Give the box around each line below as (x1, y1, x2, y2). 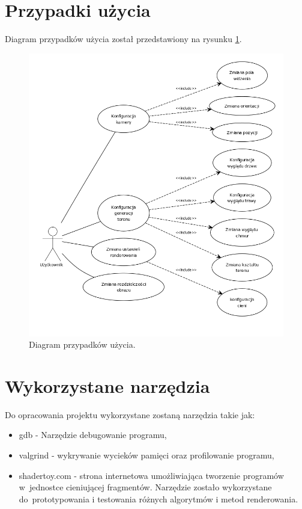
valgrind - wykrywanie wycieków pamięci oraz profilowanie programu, (19, 449, 274, 461)
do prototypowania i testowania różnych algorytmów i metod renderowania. (19, 492, 298, 505)
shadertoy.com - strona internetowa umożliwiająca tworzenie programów (19, 469, 284, 481)
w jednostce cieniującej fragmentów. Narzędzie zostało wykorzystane (19, 481, 272, 493)
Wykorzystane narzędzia (5, 373, 210, 398)
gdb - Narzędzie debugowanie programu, (19, 428, 167, 441)
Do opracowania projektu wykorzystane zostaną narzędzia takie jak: (5, 408, 255, 421)
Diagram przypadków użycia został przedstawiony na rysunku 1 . (5, 32, 242, 45)
